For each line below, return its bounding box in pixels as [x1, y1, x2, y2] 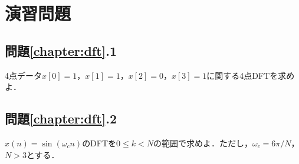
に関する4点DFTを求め [206, 69, 295, 81]
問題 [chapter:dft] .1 [5, 41, 117, 59]
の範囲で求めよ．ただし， [153, 136, 252, 149]
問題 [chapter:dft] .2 [5, 109, 117, 128]
